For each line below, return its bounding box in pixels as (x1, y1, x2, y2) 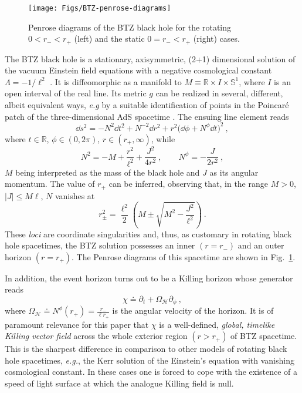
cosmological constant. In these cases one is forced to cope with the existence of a (5, 365, 298, 378)
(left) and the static (74, 32, 145, 45)
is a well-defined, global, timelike (159, 318, 275, 330)
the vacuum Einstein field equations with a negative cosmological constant (5, 64, 272, 76)
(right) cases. (193, 32, 240, 45)
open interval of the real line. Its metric (5, 87, 147, 99)
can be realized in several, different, (155, 87, 283, 99)
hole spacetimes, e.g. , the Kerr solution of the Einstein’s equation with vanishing (5, 354, 294, 366)
